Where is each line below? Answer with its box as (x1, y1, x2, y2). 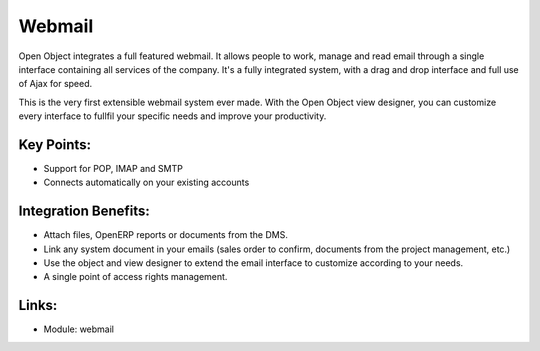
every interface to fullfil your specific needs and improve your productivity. (18, 110, 327, 122)
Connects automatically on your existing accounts (43, 176, 250, 189)
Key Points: (18, 136, 92, 153)
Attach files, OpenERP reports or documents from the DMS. (43, 229, 289, 241)
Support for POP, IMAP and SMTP (43, 163, 184, 175)
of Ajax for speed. (18, 78, 93, 90)
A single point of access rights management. (43, 271, 228, 283)
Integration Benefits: (18, 203, 150, 220)
